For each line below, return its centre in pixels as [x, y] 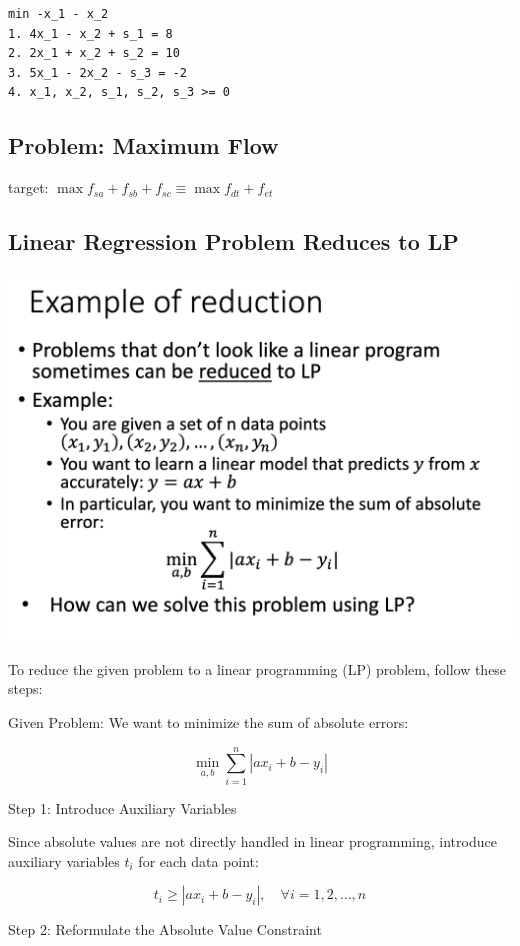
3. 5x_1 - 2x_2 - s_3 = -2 [97, 72]
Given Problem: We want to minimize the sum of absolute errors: [208, 721]
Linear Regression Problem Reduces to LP [233, 241]
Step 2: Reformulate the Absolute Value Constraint [165, 929]
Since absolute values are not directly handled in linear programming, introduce [252, 841]
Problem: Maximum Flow [143, 145]
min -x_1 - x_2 [58, 14]
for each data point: [198, 860]
